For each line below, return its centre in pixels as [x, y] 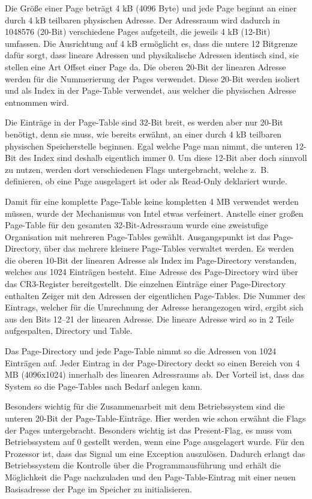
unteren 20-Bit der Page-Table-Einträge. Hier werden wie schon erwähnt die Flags [155, 418]
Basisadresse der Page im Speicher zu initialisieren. [99, 488]
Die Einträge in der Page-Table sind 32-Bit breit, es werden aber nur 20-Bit [144, 122]
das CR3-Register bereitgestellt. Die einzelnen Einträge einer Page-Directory [145, 284]
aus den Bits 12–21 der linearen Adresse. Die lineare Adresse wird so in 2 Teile [149, 319]
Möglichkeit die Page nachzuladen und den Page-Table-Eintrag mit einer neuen [150, 476]
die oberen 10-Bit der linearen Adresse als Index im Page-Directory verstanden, [151, 260]
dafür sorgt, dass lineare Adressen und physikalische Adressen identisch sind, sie [152, 55]
